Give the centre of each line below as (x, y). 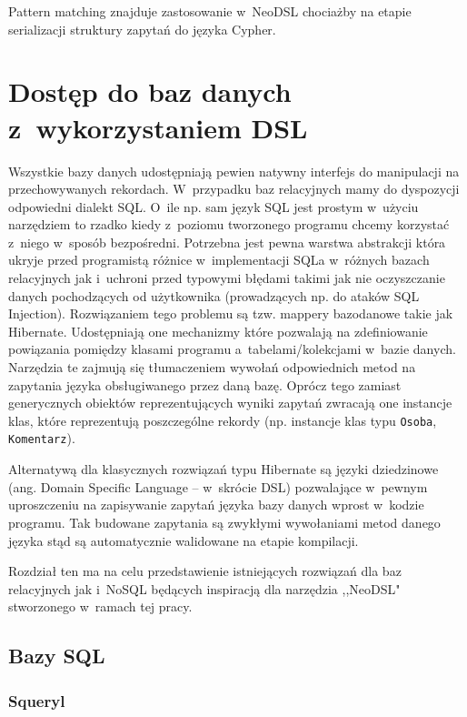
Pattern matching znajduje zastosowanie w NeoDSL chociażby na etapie (210, 11)
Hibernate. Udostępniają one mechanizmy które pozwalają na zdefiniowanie (218, 331)
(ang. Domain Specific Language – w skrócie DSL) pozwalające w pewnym (218, 486)
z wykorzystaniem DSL (158, 127)
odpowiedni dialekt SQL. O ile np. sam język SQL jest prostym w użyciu (214, 206)
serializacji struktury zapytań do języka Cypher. (142, 29)
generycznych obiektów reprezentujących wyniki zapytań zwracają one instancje (230, 403)
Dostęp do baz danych (150, 91)
